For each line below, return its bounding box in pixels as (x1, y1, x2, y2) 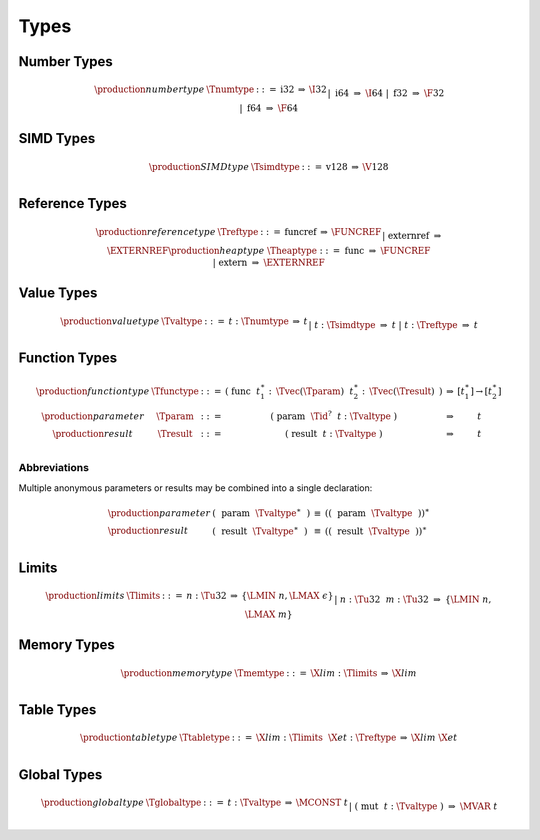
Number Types (18, 53, 114, 70)
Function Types (18, 350, 118, 366)
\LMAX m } (245, 609, 293, 620)
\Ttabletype (179, 732, 230, 744)
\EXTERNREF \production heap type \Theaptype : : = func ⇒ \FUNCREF (106, 245, 431, 256)
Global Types (18, 766, 103, 783)
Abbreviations (18, 461, 90, 475)
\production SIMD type (148, 161, 250, 172)
